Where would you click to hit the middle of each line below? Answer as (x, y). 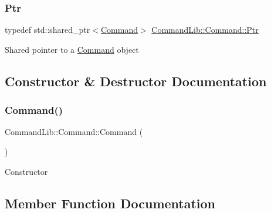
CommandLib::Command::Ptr (205, 30)
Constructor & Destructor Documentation (136, 81)
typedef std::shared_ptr (48, 30)
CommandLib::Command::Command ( (74, 132)
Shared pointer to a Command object (72, 49)
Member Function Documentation (110, 203)
